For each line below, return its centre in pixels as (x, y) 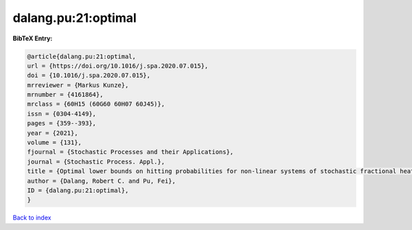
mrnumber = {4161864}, (65, 95)
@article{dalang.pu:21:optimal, (82, 56)
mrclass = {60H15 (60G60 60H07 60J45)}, (96, 104)
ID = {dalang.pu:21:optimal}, (78, 191)
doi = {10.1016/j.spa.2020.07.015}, (89, 76)
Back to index (32, 218)
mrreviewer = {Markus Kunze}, (78, 85)
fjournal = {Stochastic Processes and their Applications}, (130, 152)
